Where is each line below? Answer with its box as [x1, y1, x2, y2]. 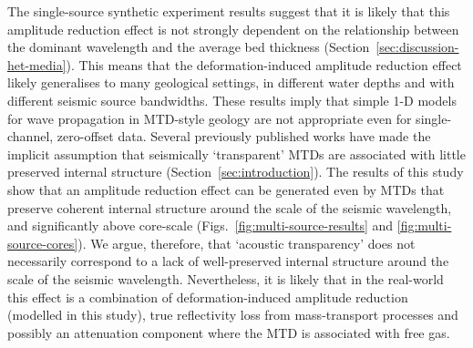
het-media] [7, 55, 67, 74]
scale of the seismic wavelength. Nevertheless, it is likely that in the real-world [7, 269, 444, 288]
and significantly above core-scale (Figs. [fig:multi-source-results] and [7, 216, 394, 235]
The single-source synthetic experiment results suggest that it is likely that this [7, 2, 450, 20]
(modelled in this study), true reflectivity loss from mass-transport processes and [7, 305, 458, 324]
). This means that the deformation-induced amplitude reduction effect [66, 55, 462, 74]
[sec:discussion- [375, 37, 459, 56]
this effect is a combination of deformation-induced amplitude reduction [7, 287, 408, 306]
